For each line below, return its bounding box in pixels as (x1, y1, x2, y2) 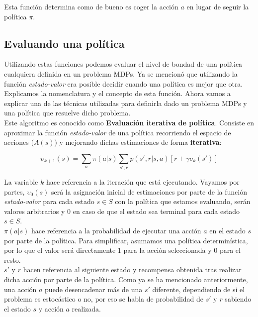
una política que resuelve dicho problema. (4, 107, 131, 118)
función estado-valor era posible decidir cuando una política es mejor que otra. (4, 78, 243, 89)
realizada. (72, 303, 101, 314)
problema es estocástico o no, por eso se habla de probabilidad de (4, 294, 204, 304)
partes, (4, 186, 25, 197)
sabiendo (225, 294, 252, 304)
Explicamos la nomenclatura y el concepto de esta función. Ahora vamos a (4, 88, 231, 99)
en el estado (209, 225, 246, 236)
